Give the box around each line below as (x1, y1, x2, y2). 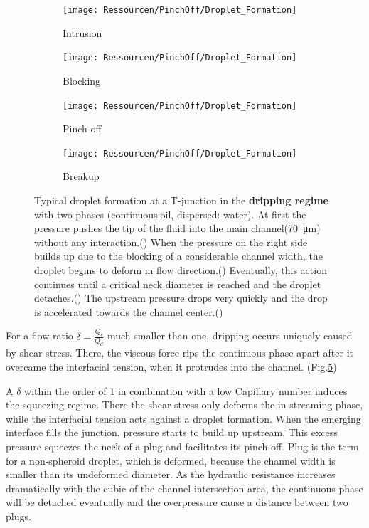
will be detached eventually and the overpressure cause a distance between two (6, 495, 348, 509)
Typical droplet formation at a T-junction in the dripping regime (34, 193, 328, 207)
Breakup (63, 169, 100, 184)
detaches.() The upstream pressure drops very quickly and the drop (34, 290, 328, 305)
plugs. (6, 508, 31, 523)
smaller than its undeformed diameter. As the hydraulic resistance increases (6, 467, 336, 482)
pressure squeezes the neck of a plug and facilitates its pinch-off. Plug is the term (6, 438, 359, 453)
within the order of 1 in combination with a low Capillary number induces (24, 383, 348, 398)
